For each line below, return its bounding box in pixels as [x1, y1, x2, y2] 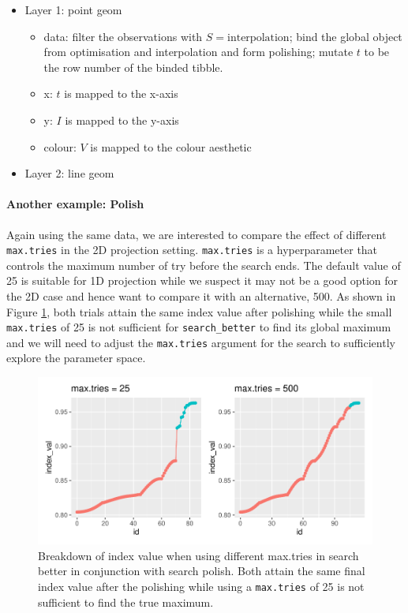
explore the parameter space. [6, 349, 146, 366]
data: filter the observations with [43, 28, 203, 44]
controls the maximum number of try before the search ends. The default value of [6, 256, 401, 273]
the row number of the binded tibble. [43, 58, 223, 75]
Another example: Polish [6, 196, 144, 212]
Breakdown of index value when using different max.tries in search [38, 547, 359, 563]
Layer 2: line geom [24, 165, 114, 181]
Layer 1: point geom [24, 2, 122, 17]
